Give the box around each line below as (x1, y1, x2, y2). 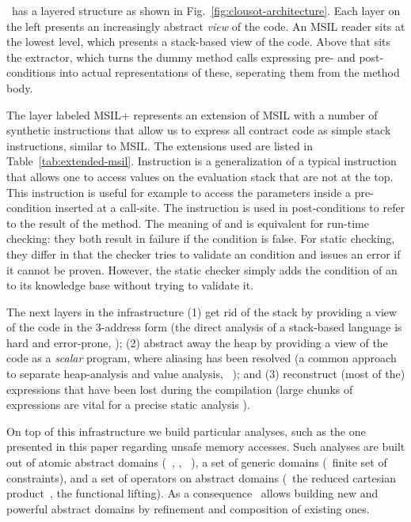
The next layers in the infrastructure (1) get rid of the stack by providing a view (6, 303, 398, 320)
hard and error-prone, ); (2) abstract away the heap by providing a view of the (6, 334, 388, 350)
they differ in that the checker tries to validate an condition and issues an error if (6, 245, 401, 262)
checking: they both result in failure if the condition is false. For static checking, (6, 230, 395, 247)
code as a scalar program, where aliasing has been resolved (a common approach (6, 350, 397, 366)
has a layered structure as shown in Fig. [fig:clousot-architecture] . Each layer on (11, 2, 401, 18)
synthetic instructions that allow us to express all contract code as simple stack (6, 122, 391, 138)
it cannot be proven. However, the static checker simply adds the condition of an (6, 261, 398, 278)
